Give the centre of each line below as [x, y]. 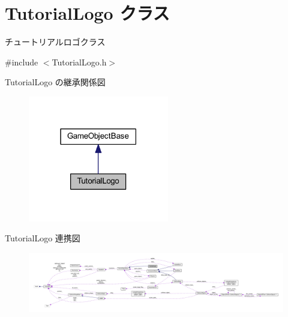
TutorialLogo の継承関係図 [55, 82]
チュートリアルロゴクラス [55, 42]
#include [22, 62]
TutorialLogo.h [79, 62]
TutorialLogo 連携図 [43, 238]
